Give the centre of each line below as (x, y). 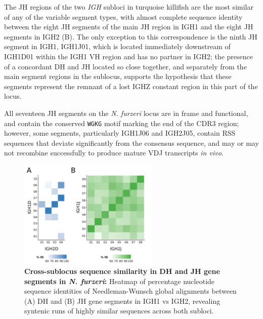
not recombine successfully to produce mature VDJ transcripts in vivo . (114, 153)
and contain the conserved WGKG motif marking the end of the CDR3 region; (122, 123)
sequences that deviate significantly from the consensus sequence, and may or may (131, 143)
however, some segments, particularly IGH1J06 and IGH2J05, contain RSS (120, 133)
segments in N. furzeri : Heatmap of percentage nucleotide (120, 281)
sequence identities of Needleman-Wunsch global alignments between (130, 291)
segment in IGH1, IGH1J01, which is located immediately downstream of (117, 46)
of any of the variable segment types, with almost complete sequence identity (123, 16)
